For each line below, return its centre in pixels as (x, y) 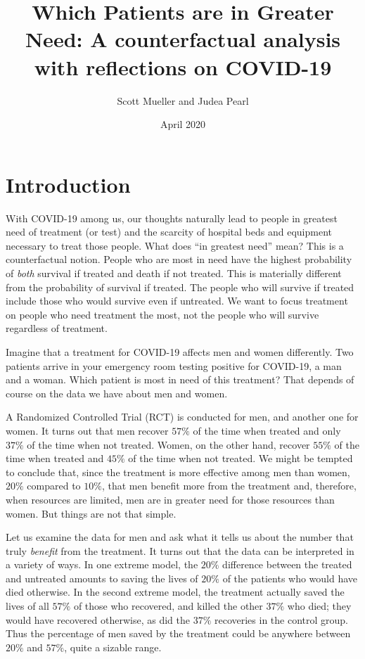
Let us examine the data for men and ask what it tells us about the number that (180, 537)
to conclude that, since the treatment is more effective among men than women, (178, 472)
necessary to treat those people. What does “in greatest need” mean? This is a (175, 245)
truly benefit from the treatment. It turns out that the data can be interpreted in (180, 550)
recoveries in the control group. (281, 619)
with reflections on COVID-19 (183, 66)
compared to (54, 486)
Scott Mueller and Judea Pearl (183, 100)
